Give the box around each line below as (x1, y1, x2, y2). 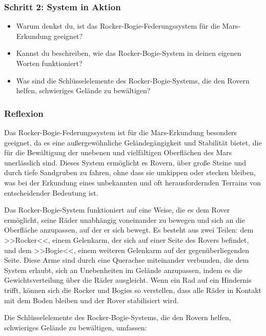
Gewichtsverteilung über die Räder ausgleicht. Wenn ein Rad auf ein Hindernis (4, 275, 252, 285)
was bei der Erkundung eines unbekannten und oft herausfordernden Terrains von (4, 177, 261, 187)
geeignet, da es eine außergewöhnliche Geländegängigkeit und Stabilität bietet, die (4, 137, 262, 148)
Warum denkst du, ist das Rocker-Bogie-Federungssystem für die (16, 20, 220, 31)
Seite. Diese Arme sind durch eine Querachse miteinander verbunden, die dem (4, 255, 249, 265)
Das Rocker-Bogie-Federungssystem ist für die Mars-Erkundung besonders (4, 127, 237, 137)
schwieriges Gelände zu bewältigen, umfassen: (4, 322, 147, 332)
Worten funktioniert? (16, 58, 83, 68)
